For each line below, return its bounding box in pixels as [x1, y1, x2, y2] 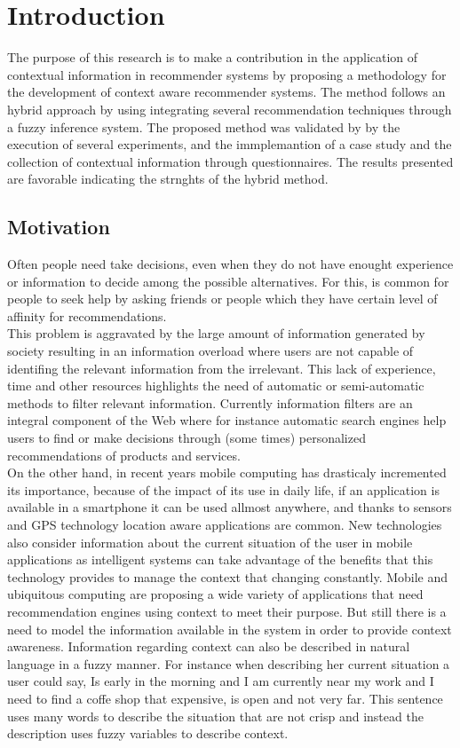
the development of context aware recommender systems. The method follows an [7, 83, 446, 101]
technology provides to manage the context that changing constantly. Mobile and [7, 567, 448, 586]
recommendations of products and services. [7, 445, 241, 464]
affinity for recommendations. [7, 306, 167, 325]
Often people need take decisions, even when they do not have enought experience [7, 255, 454, 273]
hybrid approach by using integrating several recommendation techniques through [7, 99, 452, 118]
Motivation [7, 213, 110, 240]
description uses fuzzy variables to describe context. [7, 724, 289, 743]
